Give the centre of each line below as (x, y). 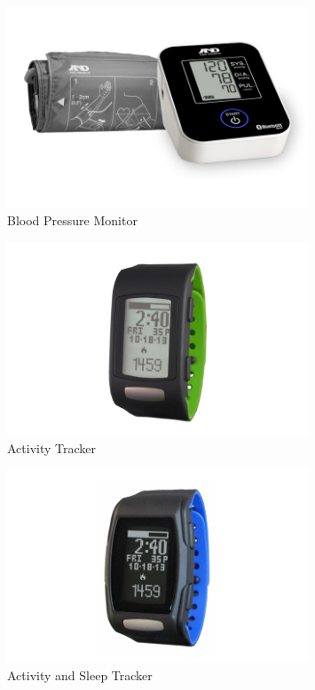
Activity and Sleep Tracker (80, 674)
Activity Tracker (52, 447)
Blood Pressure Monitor (72, 220)
